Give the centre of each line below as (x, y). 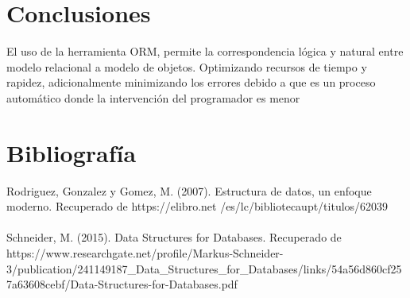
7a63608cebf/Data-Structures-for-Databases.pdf (122, 284)
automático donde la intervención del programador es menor (153, 97)
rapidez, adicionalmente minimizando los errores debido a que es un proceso (191, 82)
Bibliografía (72, 152)
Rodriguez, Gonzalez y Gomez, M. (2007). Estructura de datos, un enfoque (189, 190)
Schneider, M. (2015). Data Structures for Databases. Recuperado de (174, 237)
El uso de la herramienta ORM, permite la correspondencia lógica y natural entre (205, 51)
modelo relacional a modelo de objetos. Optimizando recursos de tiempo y (187, 66)
